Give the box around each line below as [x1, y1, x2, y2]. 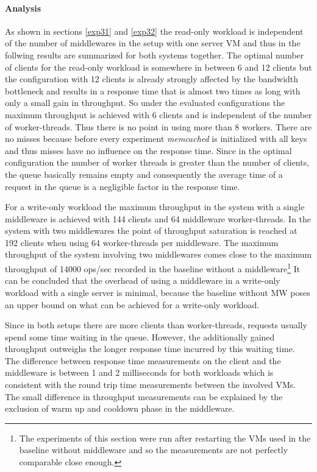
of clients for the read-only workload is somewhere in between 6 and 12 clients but [5, 60, 312, 73]
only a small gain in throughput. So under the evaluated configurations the [5, 96, 285, 109]
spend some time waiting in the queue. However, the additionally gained [5, 330, 275, 343]
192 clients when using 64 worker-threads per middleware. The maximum [5, 236, 279, 248]
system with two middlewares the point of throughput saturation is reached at [5, 224, 297, 237]
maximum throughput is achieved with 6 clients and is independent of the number [5, 108, 312, 121]
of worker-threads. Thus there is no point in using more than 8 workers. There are [5, 120, 312, 133]
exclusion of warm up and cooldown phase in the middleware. [5, 402, 235, 415]
